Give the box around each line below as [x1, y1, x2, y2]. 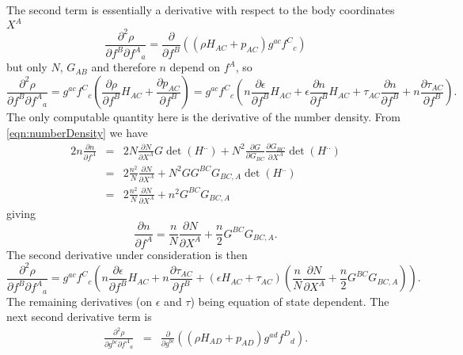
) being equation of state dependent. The [190, 292, 389, 309]
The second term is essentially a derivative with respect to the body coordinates [6, 2, 395, 17]
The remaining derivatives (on [6, 292, 153, 309]
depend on [169, 59, 220, 75]
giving [6, 204, 36, 221]
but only [6, 59, 47, 75]
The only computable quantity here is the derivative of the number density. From [6, 109, 400, 125]
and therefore [91, 59, 156, 75]
